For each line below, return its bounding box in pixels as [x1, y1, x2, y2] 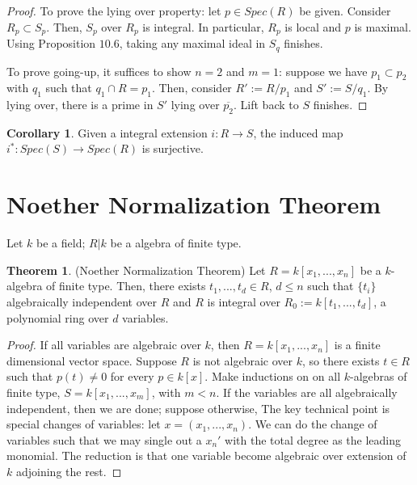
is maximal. [354, 18, 411, 35]
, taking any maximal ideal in [119, 35, 266, 52]
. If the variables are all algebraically [216, 383, 398, 400]
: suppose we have [279, 62, 368, 79]
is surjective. [141, 140, 204, 157]
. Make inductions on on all [204, 368, 341, 385]
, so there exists [302, 352, 380, 369]
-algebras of [350, 368, 407, 385]
